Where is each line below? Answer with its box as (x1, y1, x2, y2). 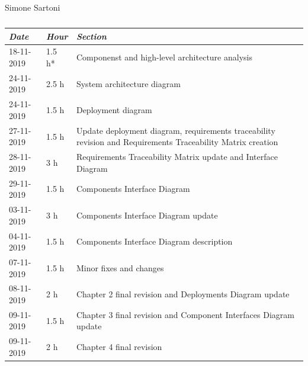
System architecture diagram (76, 77, 181, 89)
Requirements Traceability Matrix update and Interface (76, 150, 278, 163)
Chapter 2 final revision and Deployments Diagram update (76, 288, 290, 300)
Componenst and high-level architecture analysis (76, 51, 252, 63)
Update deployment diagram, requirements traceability (76, 124, 275, 136)
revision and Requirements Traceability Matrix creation (76, 136, 278, 148)
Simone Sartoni (5, 1, 60, 13)
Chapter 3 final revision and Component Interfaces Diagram (76, 308, 294, 320)
